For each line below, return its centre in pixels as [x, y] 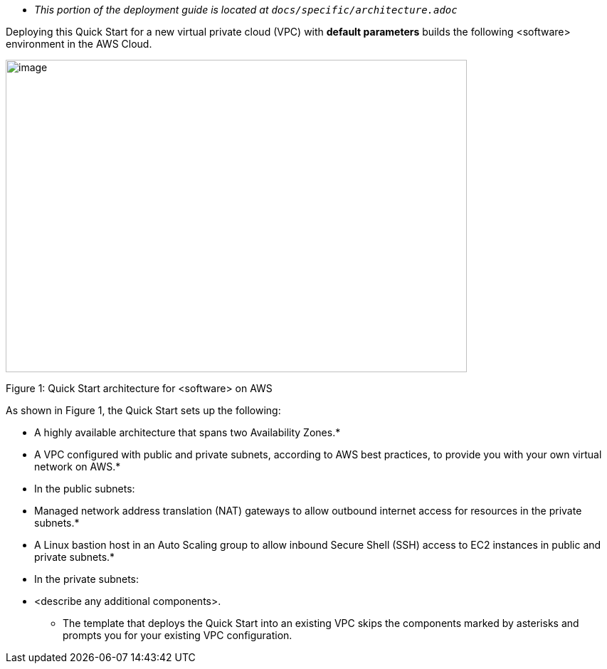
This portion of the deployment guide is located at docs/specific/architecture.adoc [246, 10]
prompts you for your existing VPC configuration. [178, 635]
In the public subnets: [85, 489]
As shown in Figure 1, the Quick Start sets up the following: [143, 410]
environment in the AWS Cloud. [79, 44]
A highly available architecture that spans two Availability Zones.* [188, 432]
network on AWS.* [78, 467]
